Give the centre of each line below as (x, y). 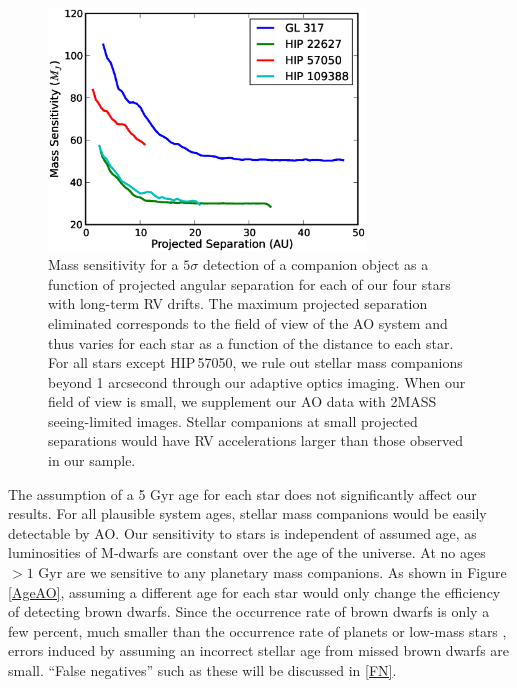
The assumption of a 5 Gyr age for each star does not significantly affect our (242, 493)
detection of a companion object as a (315, 264)
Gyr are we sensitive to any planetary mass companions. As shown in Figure (272, 572)
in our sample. (92, 460)
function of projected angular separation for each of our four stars (249, 283)
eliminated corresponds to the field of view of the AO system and (248, 322)
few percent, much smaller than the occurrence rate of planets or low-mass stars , (257, 630)
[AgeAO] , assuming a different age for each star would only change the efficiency (254, 591)
